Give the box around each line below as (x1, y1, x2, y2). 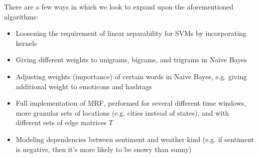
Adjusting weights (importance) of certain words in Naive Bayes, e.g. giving (15, 71, 247, 81)
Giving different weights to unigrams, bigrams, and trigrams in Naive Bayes (15, 54, 247, 65)
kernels (15, 37, 37, 48)
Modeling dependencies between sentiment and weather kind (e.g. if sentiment (15, 134, 254, 144)
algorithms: (4, 11, 38, 21)
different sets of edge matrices (15, 117, 107, 128)
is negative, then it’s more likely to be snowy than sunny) (15, 144, 192, 154)
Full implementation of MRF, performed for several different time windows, (15, 98, 246, 108)
